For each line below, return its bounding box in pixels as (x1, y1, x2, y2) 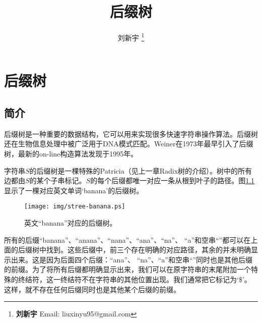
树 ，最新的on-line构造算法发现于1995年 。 (4, 148, 138, 158)
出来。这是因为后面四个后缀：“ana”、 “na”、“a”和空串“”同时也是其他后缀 (11, 254, 253, 264)
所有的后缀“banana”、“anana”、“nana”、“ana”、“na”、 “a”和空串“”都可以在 (4, 234, 251, 245)
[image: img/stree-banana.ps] (24, 203, 125, 210)
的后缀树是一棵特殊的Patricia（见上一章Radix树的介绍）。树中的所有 (29, 165, 252, 176)
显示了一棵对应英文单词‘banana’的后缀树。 (4, 185, 144, 195)
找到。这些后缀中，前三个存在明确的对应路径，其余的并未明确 (46, 244, 251, 255)
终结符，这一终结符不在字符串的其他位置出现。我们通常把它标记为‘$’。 (18, 274, 251, 284)
